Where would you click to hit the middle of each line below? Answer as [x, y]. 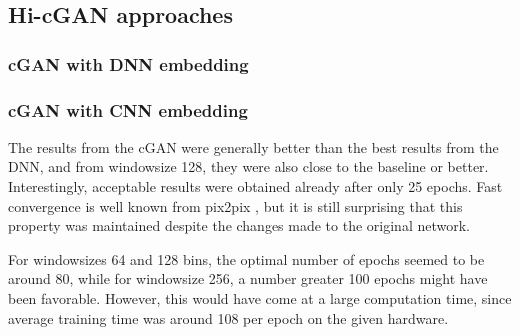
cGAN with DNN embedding [128, 63]
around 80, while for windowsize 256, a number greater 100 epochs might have [248, 278]
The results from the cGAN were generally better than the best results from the [253, 146]
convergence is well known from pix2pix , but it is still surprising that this [235, 205]
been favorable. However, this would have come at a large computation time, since [260, 298]
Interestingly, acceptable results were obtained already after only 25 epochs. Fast [255, 186]
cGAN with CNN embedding [128, 109]
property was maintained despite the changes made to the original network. [239, 225]
